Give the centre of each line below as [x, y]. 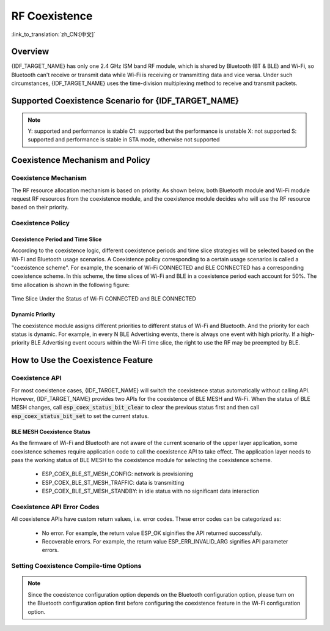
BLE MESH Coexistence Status [51, 431]
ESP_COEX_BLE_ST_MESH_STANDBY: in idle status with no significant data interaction [151, 491]
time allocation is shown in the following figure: [71, 285]
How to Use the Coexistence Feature [82, 360]
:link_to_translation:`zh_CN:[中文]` [53, 34]
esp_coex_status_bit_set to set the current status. [80, 416]
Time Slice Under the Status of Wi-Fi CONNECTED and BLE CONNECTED [104, 299]
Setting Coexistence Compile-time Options [76, 566]
